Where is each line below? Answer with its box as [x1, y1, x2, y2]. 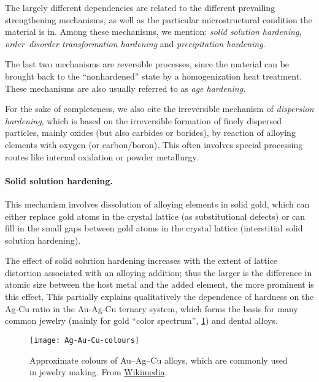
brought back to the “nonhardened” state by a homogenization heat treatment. [5, 69, 302, 82]
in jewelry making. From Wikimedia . [29, 365, 167, 378]
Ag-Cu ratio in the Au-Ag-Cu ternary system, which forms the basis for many [5, 302, 298, 315]
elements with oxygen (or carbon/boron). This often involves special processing [5, 138, 303, 151]
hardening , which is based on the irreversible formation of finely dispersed [5, 114, 282, 127]
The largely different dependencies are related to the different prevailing [5, 1, 275, 13]
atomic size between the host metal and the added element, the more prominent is [5, 278, 314, 291]
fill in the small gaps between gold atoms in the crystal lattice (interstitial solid [5, 222, 303, 234]
